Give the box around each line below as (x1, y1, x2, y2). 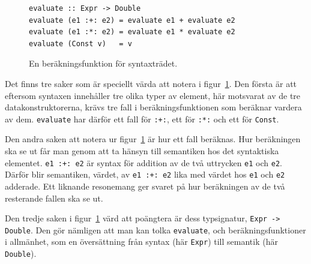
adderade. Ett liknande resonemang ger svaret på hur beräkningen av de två (5, 179, 285, 192)
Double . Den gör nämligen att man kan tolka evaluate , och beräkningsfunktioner (5, 223, 306, 236)
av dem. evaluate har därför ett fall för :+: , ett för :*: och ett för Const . (5, 112, 279, 125)
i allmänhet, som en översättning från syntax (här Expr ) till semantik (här (5, 235, 278, 248)
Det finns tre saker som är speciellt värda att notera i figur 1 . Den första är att (5, 77, 297, 89)
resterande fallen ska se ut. (5, 191, 103, 204)
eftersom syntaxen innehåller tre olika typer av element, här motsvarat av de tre (5, 89, 301, 101)
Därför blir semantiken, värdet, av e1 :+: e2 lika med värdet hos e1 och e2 (5, 168, 285, 181)
